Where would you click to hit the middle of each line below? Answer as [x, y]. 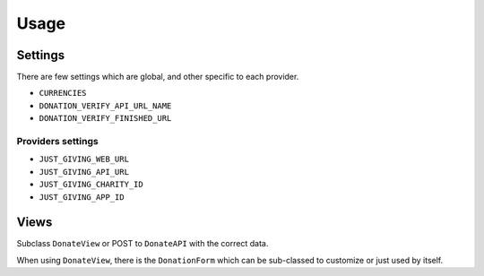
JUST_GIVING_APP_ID [82, 197]
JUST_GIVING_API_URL [84, 172]
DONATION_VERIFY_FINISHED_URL [105, 118]
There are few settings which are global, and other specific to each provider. [158, 77]
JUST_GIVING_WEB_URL [84, 160]
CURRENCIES [63, 93]
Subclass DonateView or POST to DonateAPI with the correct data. [143, 244]
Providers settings [57, 141]
